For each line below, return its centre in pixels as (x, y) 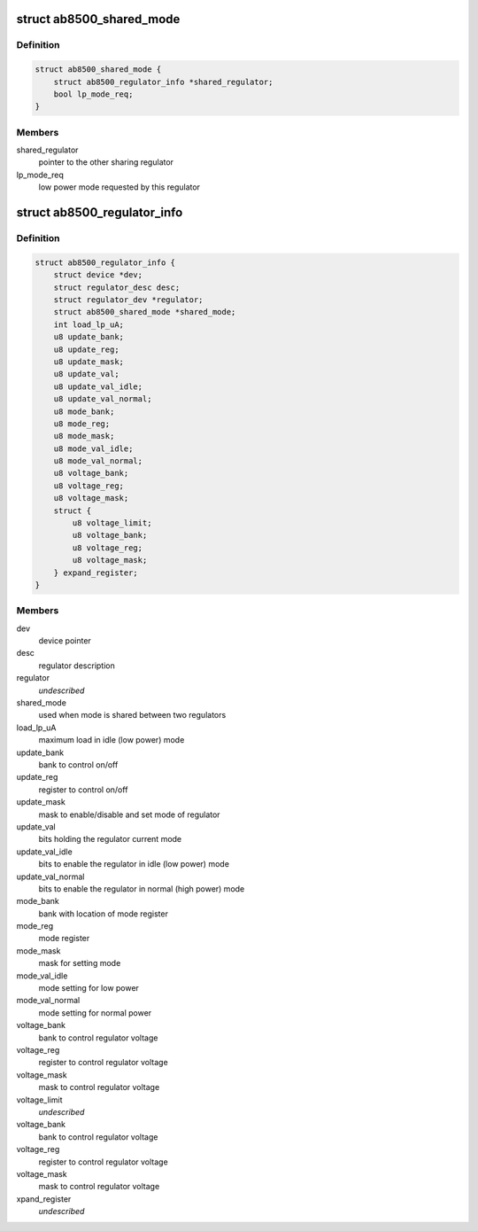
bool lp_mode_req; (93, 94)
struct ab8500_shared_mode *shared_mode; (145, 312)
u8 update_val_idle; (98, 386)
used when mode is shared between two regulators (132, 715)
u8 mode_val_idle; (93, 448)
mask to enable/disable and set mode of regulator (129, 814)
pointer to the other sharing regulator (106, 162)
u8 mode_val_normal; (98, 461)
